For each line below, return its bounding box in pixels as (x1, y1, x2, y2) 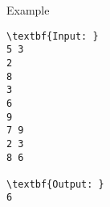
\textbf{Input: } (6, 30, 99, 42)
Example (6, 2, 50, 18)
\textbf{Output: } (6, 178, 104, 190)
